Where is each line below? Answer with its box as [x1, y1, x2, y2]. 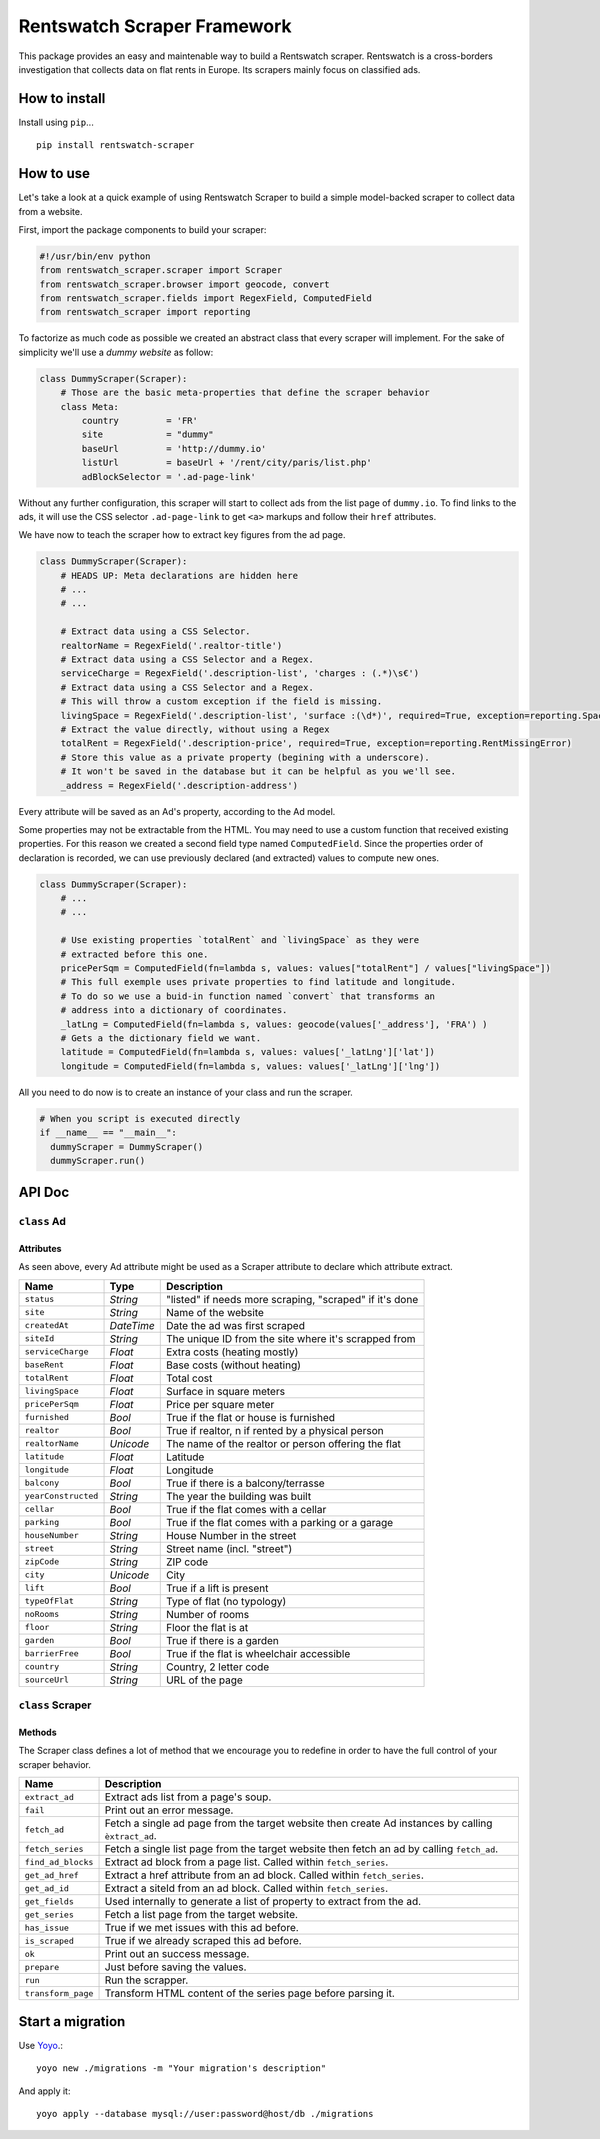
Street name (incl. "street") [165, 1541, 293, 1555]
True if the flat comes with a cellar [165, 1502, 327, 1516]
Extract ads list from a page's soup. [104, 1790, 272, 1804]
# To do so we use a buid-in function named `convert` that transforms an [60, 990, 435, 1002]
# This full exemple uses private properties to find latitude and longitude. [60, 976, 457, 988]
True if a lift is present [165, 1581, 269, 1595]
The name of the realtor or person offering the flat [165, 1436, 402, 1450]
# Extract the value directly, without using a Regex [60, 724, 330, 735]
